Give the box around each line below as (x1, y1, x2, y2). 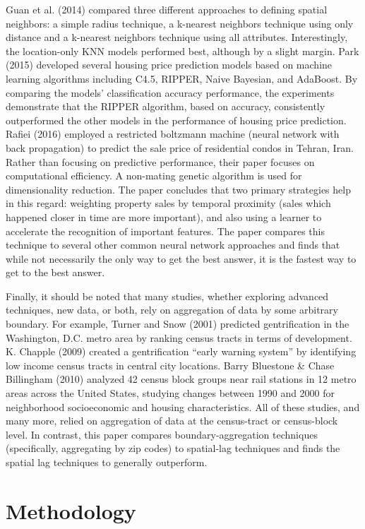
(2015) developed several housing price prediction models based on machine (6, 57, 333, 72)
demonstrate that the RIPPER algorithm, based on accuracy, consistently (6, 99, 325, 114)
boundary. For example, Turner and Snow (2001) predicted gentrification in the (6, 316, 349, 331)
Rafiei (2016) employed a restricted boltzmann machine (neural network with (6, 126, 340, 141)
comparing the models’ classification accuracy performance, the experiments (6, 85, 335, 100)
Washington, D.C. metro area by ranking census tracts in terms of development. (6, 330, 352, 345)
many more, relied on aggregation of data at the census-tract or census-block (6, 413, 338, 428)
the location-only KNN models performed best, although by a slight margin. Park (6, 43, 359, 58)
